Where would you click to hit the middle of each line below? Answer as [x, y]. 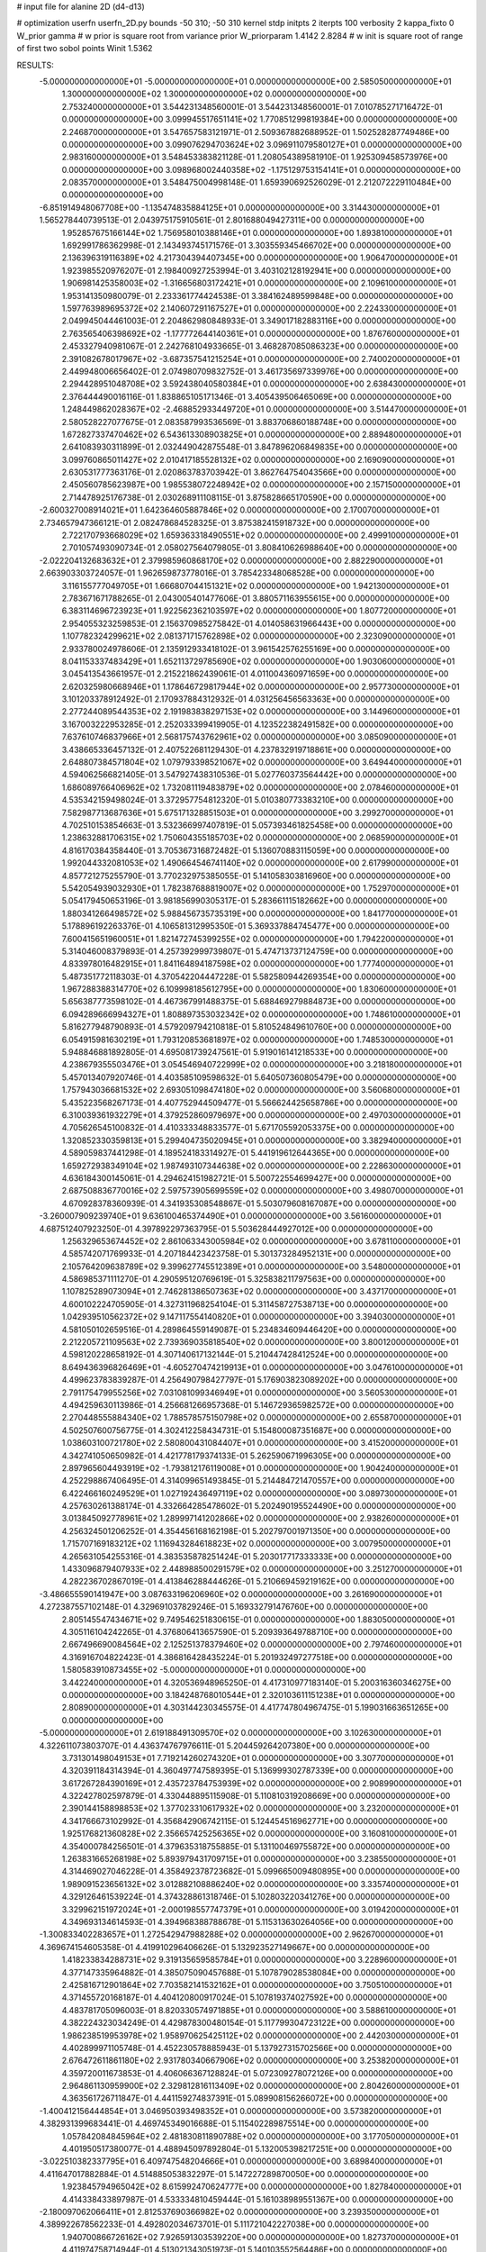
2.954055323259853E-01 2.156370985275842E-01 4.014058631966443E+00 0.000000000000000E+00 [259, 623]
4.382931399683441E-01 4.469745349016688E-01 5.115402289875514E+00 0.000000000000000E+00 [234, 2124]
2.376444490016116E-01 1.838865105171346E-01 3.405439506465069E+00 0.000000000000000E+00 [256, 396]
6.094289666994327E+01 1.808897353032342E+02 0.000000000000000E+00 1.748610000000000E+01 [261, 1014]
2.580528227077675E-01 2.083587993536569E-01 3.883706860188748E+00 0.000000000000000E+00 [259, 422]
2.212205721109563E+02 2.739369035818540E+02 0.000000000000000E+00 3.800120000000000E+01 [260, 1342]
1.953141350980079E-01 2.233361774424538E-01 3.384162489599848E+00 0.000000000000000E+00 [257, 295]
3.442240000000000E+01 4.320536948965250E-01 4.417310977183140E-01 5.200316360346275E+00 [256, 1682]
